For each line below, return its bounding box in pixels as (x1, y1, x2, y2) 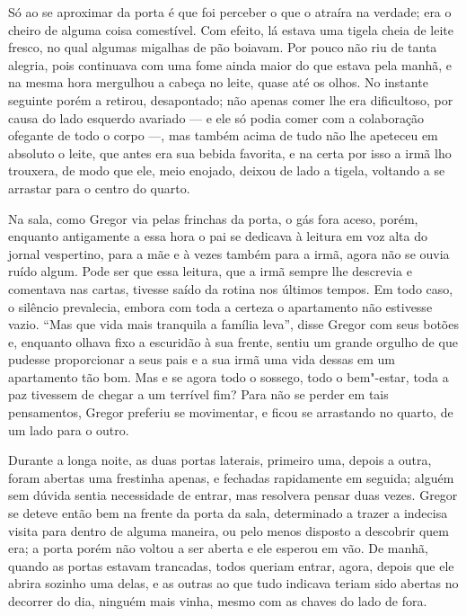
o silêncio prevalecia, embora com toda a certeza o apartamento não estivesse (8, 297, 433, 316)
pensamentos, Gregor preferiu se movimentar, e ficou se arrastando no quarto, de (8, 403, 453, 422)
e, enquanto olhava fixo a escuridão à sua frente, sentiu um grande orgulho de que (8, 332, 458, 351)
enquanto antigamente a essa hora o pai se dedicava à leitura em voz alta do (8, 227, 427, 246)
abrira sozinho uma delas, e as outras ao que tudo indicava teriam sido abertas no (8, 574, 459, 593)
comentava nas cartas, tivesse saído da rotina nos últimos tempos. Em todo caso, (8, 279, 453, 298)
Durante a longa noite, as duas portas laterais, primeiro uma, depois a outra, (8, 451, 432, 469)
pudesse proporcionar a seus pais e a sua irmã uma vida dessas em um (8, 350, 395, 369)
